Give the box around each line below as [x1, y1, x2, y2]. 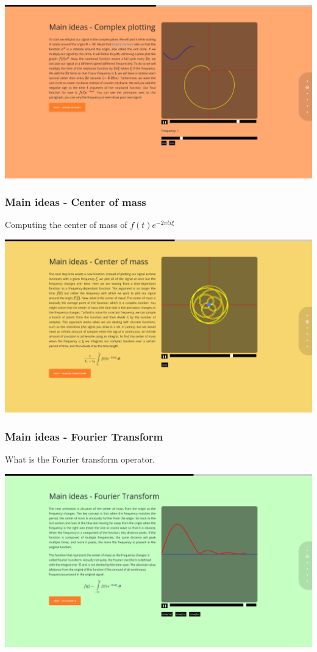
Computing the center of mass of [5, 218, 127, 231]
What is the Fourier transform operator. [5, 453, 155, 466]
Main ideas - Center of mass [5, 194, 146, 210]
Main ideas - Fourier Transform [5, 428, 163, 444]
